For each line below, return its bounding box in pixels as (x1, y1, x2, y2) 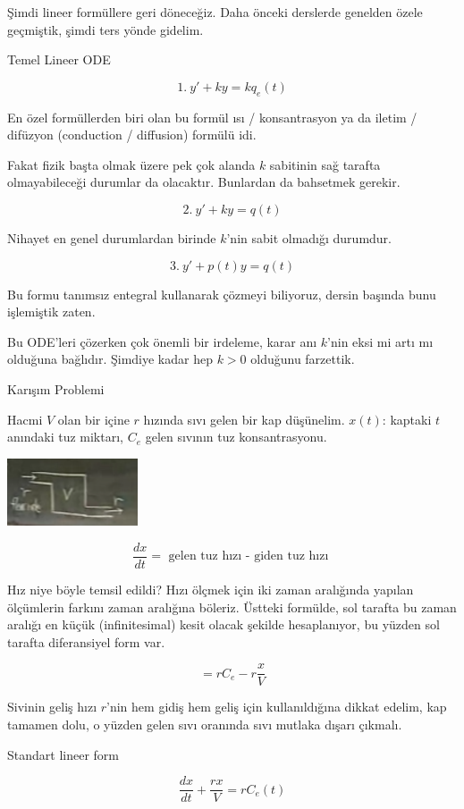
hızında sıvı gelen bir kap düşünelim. (143, 409, 345, 428)
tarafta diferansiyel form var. (7, 632, 165, 651)
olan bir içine (57, 409, 130, 428)
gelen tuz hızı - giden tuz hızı (168, 550, 329, 563)
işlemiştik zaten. (7, 302, 96, 321)
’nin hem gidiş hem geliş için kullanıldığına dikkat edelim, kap (106, 697, 447, 716)
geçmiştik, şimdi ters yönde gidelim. (7, 20, 204, 38)
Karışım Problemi (7, 379, 105, 398)
